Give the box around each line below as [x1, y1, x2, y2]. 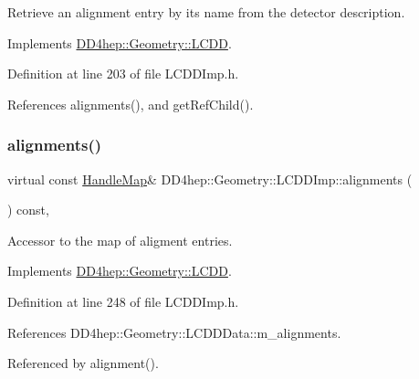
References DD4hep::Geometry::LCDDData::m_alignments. [7, 322, 341, 342]
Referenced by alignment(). [7, 353, 159, 373]
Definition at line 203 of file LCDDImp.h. [7, 64, 239, 83]
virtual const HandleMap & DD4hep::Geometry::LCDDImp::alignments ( [7, 169, 413, 188]
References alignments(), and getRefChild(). [7, 94, 254, 113]
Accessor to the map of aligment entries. [7, 230, 233, 249]
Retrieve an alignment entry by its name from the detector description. [7, 3, 405, 21]
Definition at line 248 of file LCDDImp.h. [7, 291, 239, 311]
